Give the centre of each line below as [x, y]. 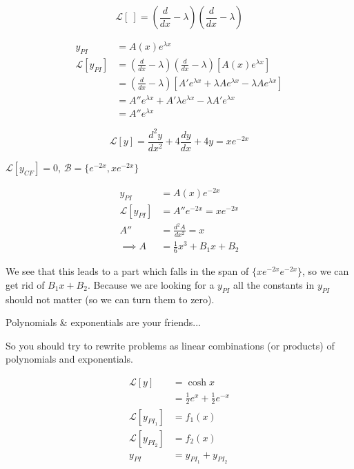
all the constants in [274, 284]
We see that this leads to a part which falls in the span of [127, 271]
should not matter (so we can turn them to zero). [110, 299]
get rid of [25, 284]
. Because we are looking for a [151, 284]
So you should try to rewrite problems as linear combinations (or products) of [170, 345]
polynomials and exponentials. [69, 359]
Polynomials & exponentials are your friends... [103, 322]
